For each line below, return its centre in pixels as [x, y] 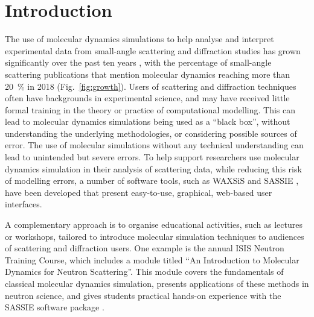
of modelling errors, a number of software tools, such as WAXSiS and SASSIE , [152, 180]
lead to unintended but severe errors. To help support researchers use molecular [152, 157]
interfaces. [24, 204]
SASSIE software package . [55, 307]
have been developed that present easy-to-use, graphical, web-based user [139, 192]
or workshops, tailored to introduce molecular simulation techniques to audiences [155, 236]
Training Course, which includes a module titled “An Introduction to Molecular [152, 259]
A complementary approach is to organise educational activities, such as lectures [154, 224]
